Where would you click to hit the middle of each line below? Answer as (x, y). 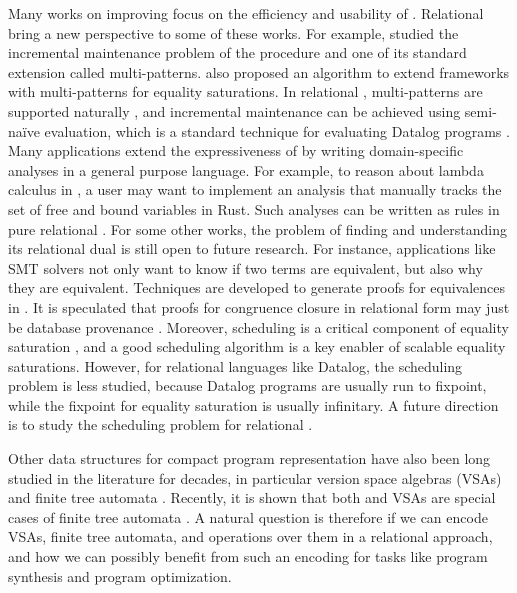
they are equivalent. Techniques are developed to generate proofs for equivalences (257, 287)
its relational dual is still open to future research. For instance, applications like (252, 248)
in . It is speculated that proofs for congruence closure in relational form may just (259, 306)
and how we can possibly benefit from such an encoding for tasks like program (248, 556)
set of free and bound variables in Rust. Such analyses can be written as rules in (254, 208)
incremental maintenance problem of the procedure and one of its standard (237, 52)
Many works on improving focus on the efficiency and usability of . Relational (246, 13)
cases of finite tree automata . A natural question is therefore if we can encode (248, 516)
